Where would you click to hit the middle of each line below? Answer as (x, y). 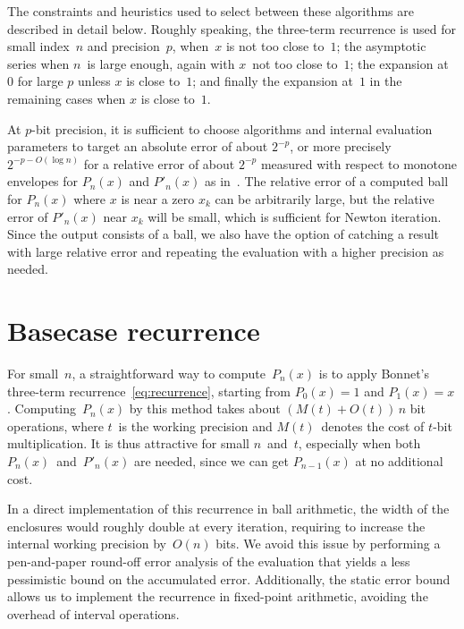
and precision (123, 46)
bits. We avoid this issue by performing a (328, 544)
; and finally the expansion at (273, 81)
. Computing (42, 408)
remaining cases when (67, 98)
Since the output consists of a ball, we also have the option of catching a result (224, 234)
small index (38, 46)
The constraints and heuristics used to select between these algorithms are (211, 11)
